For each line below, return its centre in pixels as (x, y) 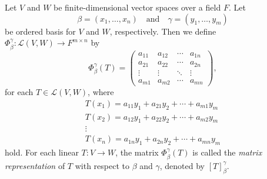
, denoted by (182, 165)
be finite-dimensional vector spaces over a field (137, 7)
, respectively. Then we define (163, 31)
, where (101, 92)
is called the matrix (227, 152)
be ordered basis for (40, 31)
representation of (35, 165)
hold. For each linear (42, 152)
